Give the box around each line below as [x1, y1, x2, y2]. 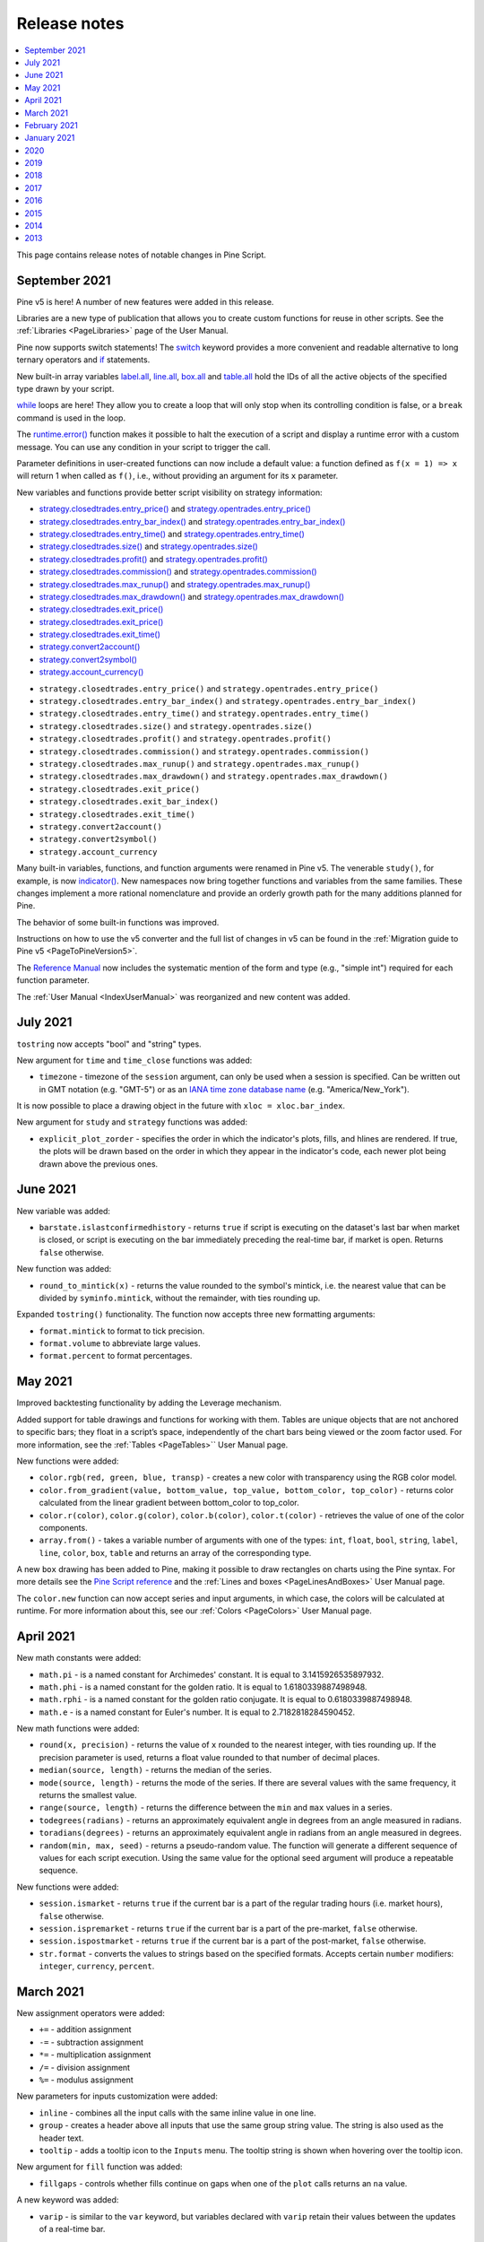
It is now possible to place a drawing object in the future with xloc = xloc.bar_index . [16, 1100, 345, 1111]
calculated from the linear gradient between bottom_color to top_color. [39, 1498, 299, 1508]
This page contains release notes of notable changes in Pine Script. [16, 249, 266, 260]
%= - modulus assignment [39, 2074, 134, 2085]
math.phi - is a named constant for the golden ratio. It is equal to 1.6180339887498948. [39, 1681, 367, 1692]
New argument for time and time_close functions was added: [16, 1055, 253, 1065]
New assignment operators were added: [16, 2008, 165, 2019]
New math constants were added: [16, 1653, 142, 1664]
